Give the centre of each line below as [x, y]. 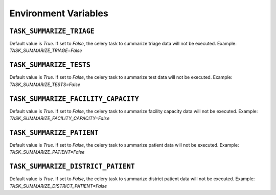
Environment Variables [59, 13]
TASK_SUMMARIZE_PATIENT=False [47, 152]
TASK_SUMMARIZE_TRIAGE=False [46, 50]
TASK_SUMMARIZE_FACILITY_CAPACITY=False [60, 118]
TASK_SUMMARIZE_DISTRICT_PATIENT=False [58, 186]
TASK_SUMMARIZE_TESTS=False [45, 85]
